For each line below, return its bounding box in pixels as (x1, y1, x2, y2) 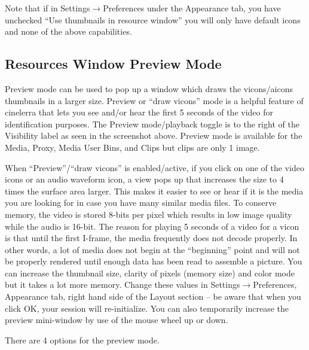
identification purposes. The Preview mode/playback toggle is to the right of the (5, 117, 299, 130)
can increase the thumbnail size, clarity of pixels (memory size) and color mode (5, 266, 295, 279)
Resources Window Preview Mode (5, 54, 222, 73)
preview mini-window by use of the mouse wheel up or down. (5, 314, 228, 326)
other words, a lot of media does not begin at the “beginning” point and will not (5, 243, 300, 255)
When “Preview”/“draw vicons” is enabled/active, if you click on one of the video (5, 161, 304, 174)
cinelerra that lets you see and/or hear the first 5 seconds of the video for (5, 106, 273, 118)
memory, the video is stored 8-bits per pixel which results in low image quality (5, 208, 292, 220)
